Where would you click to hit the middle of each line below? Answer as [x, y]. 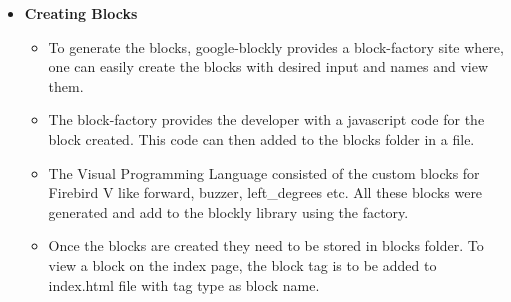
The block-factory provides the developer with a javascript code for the [266, 119]
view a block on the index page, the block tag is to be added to [242, 264]
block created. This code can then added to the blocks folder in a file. [261, 138]
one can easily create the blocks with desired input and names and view [268, 66]
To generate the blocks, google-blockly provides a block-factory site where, [276, 46]
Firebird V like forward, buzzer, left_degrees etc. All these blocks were [265, 192]
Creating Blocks [81, 13]
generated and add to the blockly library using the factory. [228, 211]
